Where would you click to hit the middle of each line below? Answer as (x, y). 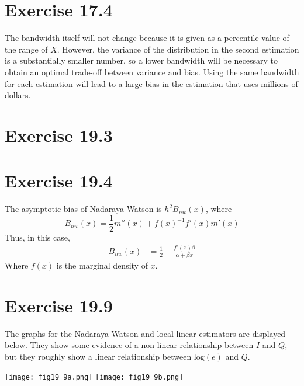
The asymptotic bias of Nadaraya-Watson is (83, 209)
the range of (26, 49)
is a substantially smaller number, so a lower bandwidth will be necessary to (141, 60)
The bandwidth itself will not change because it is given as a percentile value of (147, 38)
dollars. (18, 95)
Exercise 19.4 (59, 181)
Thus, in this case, (37, 237)
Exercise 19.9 (59, 305)
